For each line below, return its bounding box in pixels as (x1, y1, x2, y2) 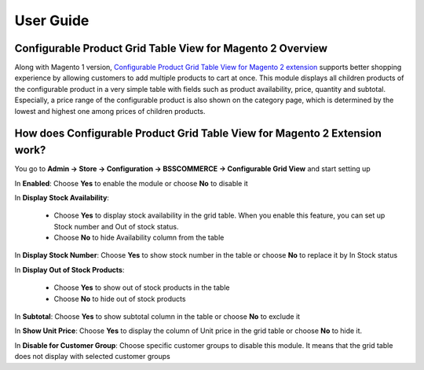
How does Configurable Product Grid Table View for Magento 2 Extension (14, 126, 382, 141)
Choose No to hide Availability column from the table (53, 233, 225, 243)
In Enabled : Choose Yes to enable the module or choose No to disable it (14, 178, 249, 188)
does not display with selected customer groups (14, 352, 170, 361)
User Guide (14, 12, 90, 29)
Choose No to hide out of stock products (53, 294, 186, 303)
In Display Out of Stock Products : (14, 265, 125, 274)
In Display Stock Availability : (14, 192, 110, 202)
